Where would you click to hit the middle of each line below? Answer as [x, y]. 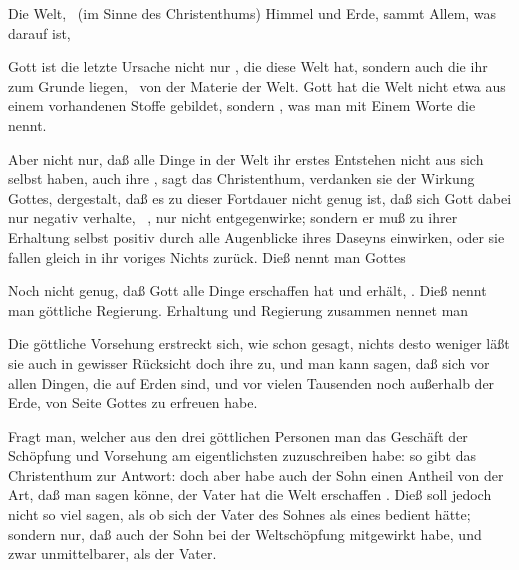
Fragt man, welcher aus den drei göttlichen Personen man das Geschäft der [238, 435]
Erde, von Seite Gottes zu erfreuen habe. [133, 402]
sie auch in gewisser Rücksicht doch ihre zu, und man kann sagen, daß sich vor [249, 362]
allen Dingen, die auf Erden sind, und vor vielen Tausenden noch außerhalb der [251, 382]
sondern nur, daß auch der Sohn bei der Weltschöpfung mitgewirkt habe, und [245, 533]
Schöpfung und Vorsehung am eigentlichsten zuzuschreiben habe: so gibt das [242, 455]
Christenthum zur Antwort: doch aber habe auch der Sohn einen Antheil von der [256, 474]
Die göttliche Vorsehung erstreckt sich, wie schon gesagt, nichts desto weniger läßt [259, 343]
